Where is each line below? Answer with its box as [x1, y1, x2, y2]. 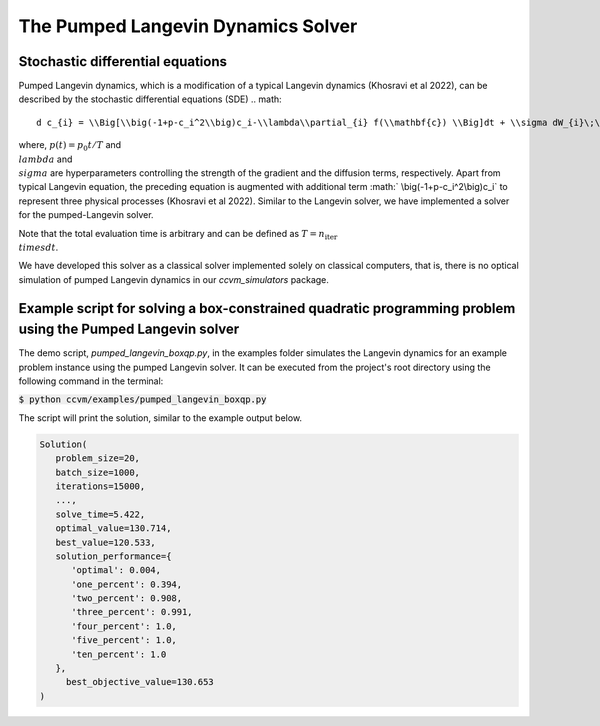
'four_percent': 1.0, [71, 620, 177, 632]
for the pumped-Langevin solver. [18, 209, 154, 221]
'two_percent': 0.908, [71, 593, 183, 604]
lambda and [18, 153, 73, 165]
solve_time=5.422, [55, 508, 146, 520]
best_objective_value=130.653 [65, 676, 214, 688]
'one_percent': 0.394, [71, 578, 183, 590]
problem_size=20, [55, 453, 140, 464]
